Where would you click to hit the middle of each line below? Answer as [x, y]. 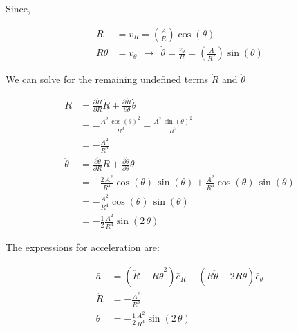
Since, [18, 8]
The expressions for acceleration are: [83, 247]
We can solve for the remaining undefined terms [107, 79]
